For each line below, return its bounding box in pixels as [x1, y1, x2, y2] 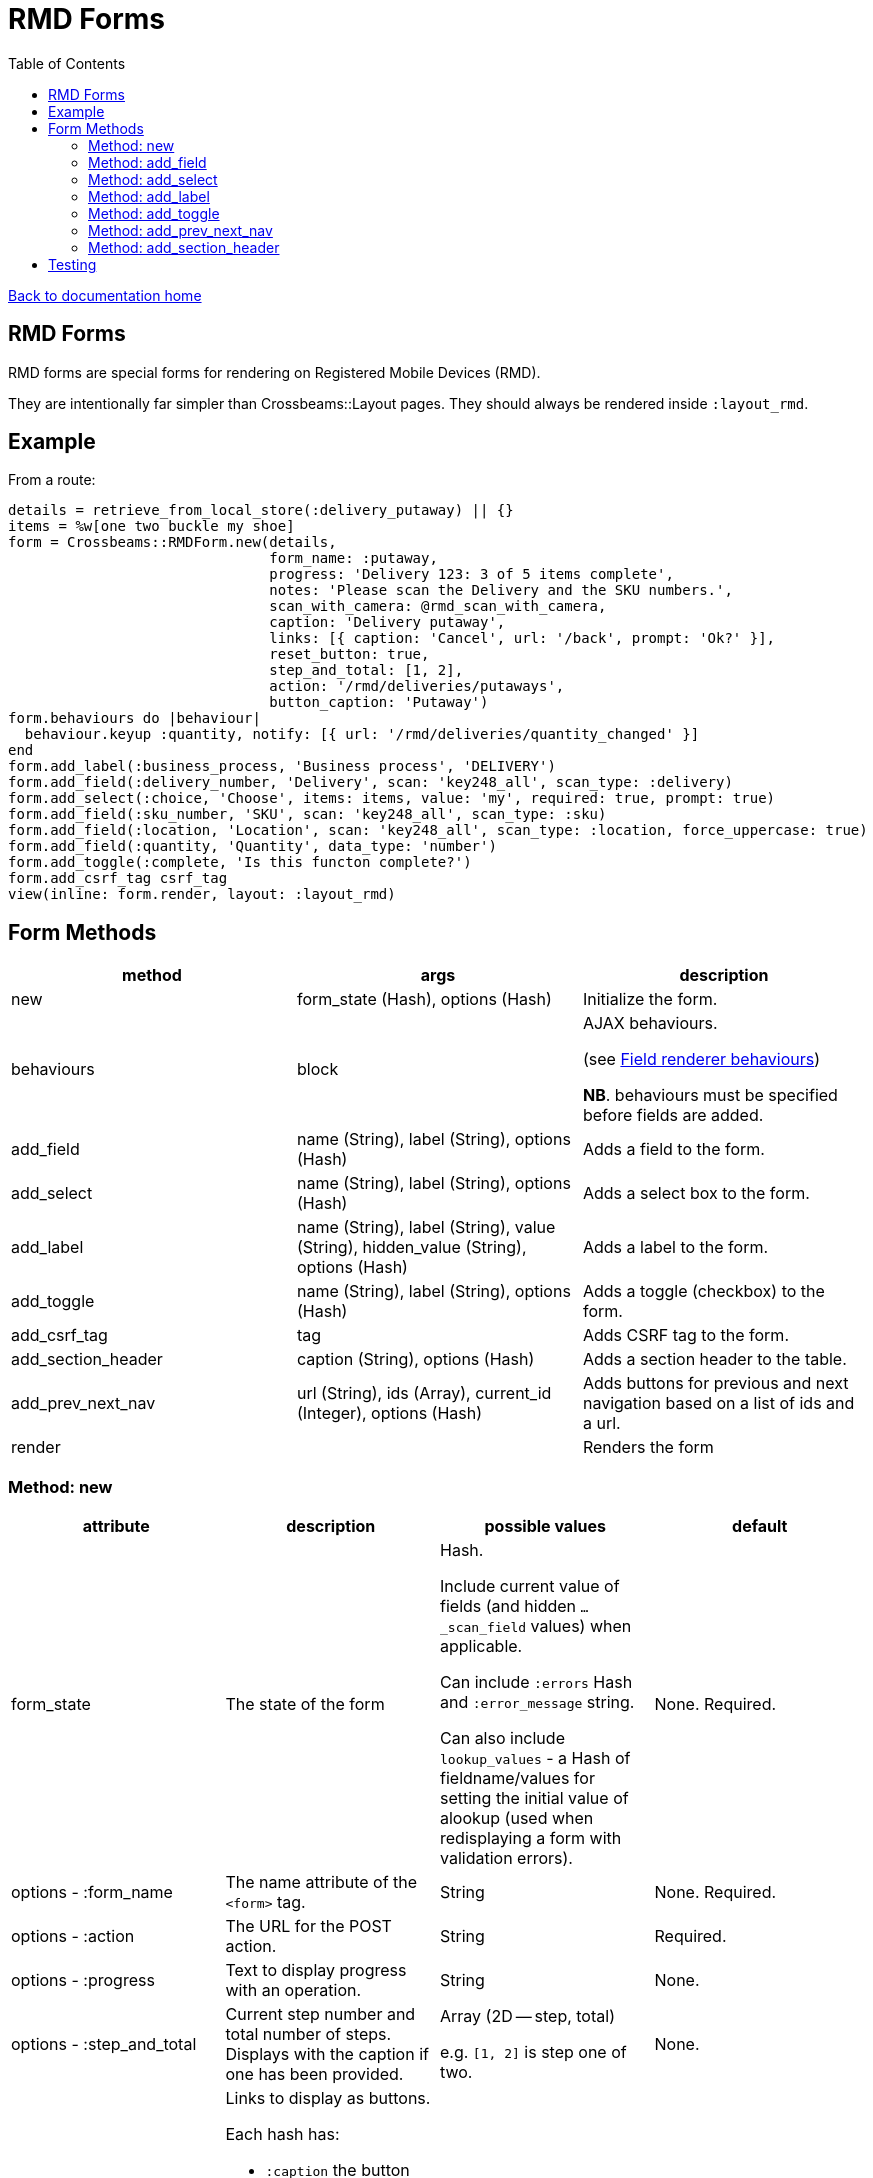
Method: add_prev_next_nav [88, 221, 273, 239]
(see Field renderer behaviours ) [582, 1049, 821, 1070]
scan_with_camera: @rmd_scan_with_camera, [269, 598, 607, 615]
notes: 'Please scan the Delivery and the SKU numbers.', [269, 582, 733, 599]
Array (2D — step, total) [440, 2006, 615, 2027]
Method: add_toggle [88, 204, 220, 222]
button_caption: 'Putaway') [269, 694, 489, 711]
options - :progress [11, 1970, 155, 1991]
